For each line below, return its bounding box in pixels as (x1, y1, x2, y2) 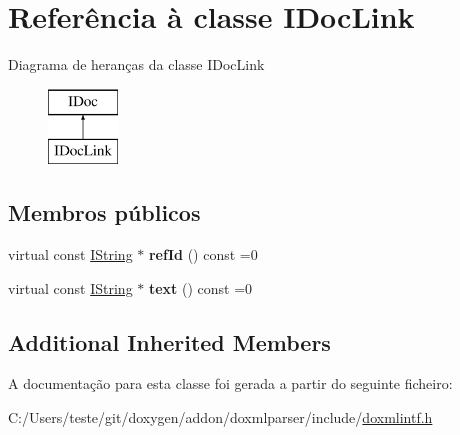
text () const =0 (148, 277, 253, 298)
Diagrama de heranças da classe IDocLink (8, 54, 265, 75)
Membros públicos (8, 197, 201, 228)
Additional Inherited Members (8, 326, 331, 357)
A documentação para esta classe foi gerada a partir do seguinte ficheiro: (8, 373, 453, 394)
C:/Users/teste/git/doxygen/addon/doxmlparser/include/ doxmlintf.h (8, 407, 433, 428)
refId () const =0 (148, 244, 258, 265)
